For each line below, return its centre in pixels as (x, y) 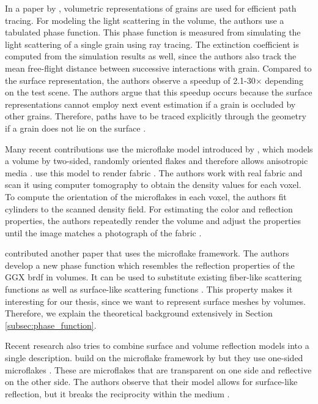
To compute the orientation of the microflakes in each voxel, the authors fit (146, 196)
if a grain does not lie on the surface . (76, 128)
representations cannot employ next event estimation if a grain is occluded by (150, 104)
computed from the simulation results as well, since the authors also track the (151, 56)
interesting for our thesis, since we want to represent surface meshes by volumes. (156, 301)
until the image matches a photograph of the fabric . (103, 232)
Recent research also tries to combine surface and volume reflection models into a (157, 346)
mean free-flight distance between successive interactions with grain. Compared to (158, 68)
